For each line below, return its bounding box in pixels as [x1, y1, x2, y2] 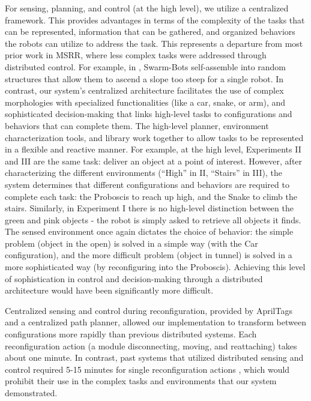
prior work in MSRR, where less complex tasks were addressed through [5, 49, 267, 61]
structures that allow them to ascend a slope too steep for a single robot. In [5, 72, 284, 85]
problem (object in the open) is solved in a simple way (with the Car [5, 237, 258, 249]
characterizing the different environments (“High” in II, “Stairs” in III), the [5, 166, 282, 179]
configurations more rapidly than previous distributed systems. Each [5, 328, 257, 340]
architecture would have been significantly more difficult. [5, 284, 214, 297]
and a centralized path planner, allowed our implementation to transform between [5, 316, 306, 328]
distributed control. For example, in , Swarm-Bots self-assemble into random [5, 60, 286, 73]
